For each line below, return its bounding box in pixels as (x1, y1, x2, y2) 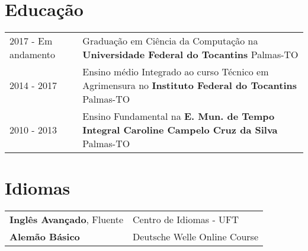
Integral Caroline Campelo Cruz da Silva (82, 123, 278, 137)
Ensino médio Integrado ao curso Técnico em (82, 65, 269, 79)
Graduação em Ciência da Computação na (82, 34, 258, 48)
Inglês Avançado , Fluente (9, 212, 124, 227)
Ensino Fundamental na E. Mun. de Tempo (82, 109, 275, 123)
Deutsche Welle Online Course (133, 230, 259, 244)
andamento (9, 47, 55, 62)
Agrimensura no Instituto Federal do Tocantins (82, 78, 297, 93)
